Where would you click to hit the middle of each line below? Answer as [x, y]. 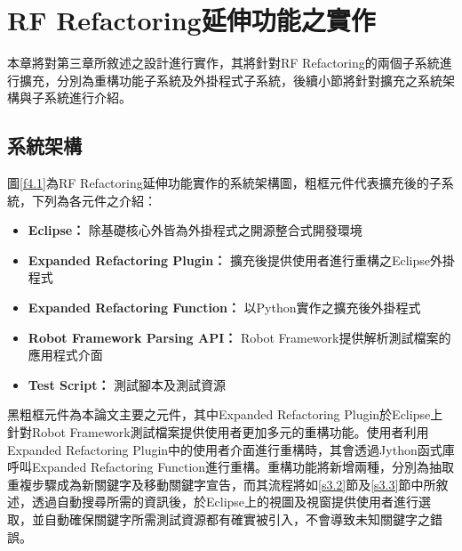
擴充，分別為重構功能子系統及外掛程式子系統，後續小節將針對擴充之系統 [231, 80]
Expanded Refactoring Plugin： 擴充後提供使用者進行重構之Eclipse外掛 [241, 259]
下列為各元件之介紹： [94, 200]
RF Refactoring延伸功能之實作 [191, 20]
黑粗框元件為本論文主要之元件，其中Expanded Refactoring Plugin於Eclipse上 [225, 414]
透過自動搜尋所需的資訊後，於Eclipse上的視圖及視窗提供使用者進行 [225, 502]
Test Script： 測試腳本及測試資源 [127, 384]
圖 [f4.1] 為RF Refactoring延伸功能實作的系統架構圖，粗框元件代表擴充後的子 [224, 183]
